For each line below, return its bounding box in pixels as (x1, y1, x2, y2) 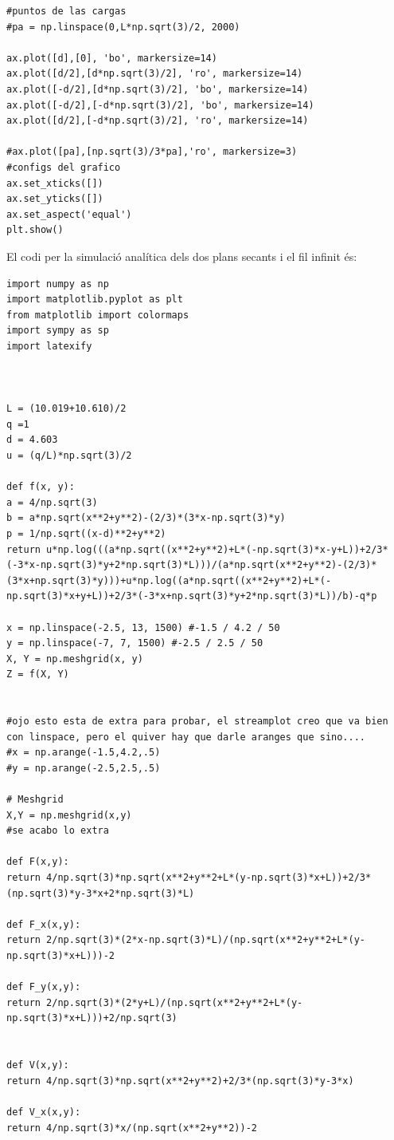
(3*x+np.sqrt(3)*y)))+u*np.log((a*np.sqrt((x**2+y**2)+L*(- (6, 574, 332, 586)
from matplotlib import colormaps (6, 309, 189, 321)
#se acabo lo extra (6, 825, 109, 837)
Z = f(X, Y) (6, 669, 69, 680)
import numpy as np (6, 278, 109, 290)
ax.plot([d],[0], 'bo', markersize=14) (6, 52, 217, 64)
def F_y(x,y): (6, 981, 81, 993)
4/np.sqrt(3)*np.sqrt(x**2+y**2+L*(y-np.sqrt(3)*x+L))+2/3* (46, 872, 372, 884)
